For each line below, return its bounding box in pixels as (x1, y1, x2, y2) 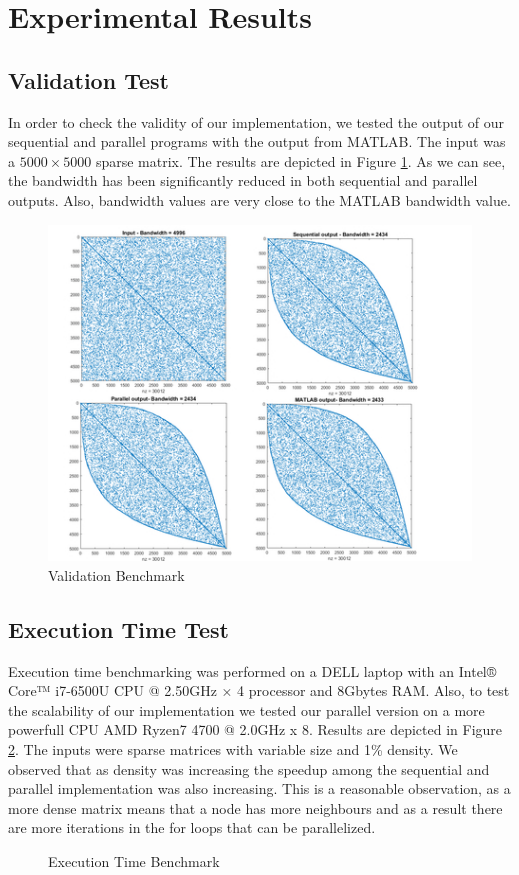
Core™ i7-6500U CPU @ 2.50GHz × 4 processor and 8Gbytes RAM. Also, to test (8, 680, 510, 701)
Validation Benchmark (48, 564, 185, 585)
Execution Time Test (8, 613, 229, 644)
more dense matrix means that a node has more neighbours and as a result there (8, 797, 503, 818)
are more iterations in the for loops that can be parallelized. (8, 817, 376, 838)
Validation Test (8, 64, 169, 95)
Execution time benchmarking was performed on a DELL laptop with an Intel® (8, 660, 497, 681)
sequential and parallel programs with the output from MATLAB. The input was (8, 131, 506, 152)
